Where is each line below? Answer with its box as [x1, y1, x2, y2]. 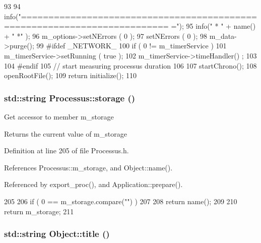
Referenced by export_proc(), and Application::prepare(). [4, 179, 183, 190]
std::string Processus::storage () [4, 91, 136, 104]
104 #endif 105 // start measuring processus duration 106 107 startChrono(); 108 [4, 60, 257, 71]
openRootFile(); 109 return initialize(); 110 [4, 70, 137, 81]
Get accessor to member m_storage [4, 111, 114, 121]
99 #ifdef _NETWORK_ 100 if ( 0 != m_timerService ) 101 [36, 40, 227, 51]
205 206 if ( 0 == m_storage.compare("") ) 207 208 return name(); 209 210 [4, 196, 237, 206]
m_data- [209, 30, 237, 41]
